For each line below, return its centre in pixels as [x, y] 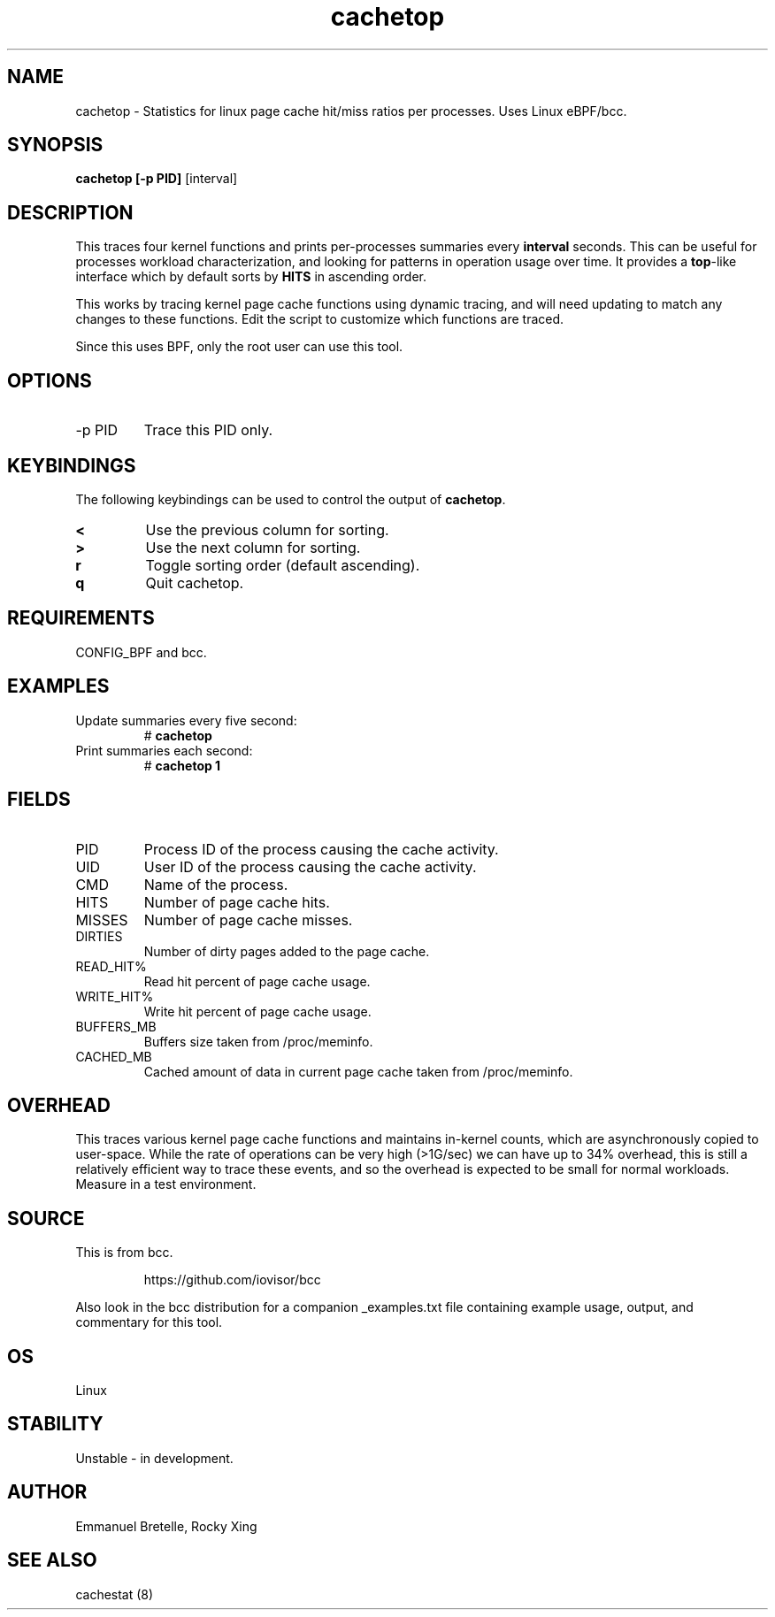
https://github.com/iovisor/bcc [232, 1280]
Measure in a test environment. [166, 1184]
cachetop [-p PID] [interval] [157, 179]
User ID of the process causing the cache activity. [310, 866]
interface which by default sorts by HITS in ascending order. [251, 277]
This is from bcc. [124, 1253]
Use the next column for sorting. [253, 547]
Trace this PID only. [208, 430]
